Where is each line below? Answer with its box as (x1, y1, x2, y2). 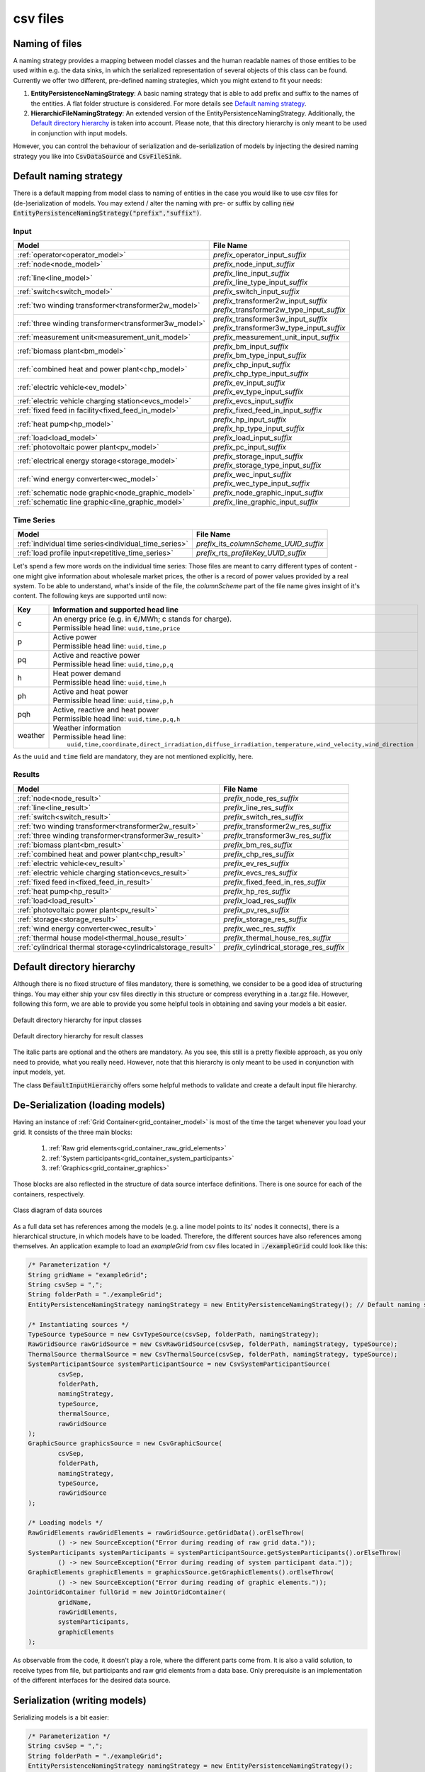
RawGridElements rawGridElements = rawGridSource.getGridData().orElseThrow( (28, 1528, 305, 1537)
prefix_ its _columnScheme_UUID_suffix (195, 539, 324, 549)
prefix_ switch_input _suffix (212, 287, 300, 297)
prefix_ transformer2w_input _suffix (212, 296, 327, 306)
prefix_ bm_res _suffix (223, 840, 293, 850)
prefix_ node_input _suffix (212, 259, 295, 269)
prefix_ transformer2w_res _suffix (223, 821, 331, 831)
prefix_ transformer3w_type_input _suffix (212, 323, 346, 333)
